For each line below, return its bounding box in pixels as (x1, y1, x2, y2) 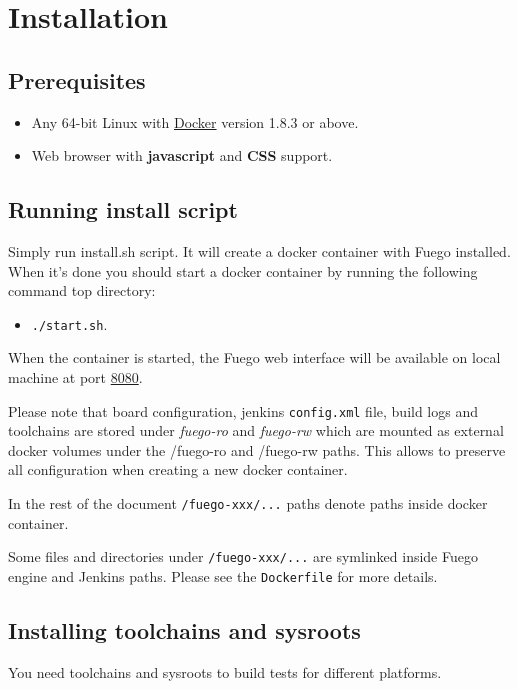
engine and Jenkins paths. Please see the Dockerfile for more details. (8, 565, 438, 586)
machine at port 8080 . (8, 367, 143, 387)
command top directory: (8, 280, 156, 301)
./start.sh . (31, 313, 108, 334)
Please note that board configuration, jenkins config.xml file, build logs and (8, 400, 478, 421)
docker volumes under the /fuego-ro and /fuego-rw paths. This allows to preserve (8, 439, 506, 460)
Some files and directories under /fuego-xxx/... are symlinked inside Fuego (8, 546, 478, 567)
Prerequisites (8, 64, 146, 95)
